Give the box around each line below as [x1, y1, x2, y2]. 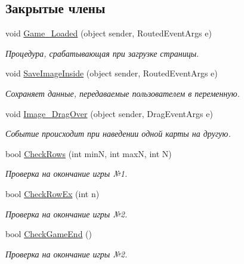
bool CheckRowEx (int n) [5, 187, 100, 199]
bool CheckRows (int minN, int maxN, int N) [5, 147, 172, 159]
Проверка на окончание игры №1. [5, 167, 128, 180]
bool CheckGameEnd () [5, 228, 92, 240]
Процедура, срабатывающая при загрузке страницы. [5, 47, 199, 59]
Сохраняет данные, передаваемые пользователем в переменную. [5, 87, 240, 99]
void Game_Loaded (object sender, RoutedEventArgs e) [5, 27, 212, 39]
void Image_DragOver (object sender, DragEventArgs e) [5, 107, 213, 119]
